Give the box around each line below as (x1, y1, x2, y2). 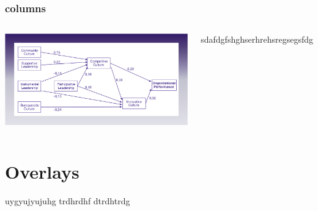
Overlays (5, 159, 79, 184)
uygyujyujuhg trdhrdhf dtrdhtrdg (5, 195, 130, 207)
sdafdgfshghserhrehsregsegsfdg (201, 33, 313, 46)
